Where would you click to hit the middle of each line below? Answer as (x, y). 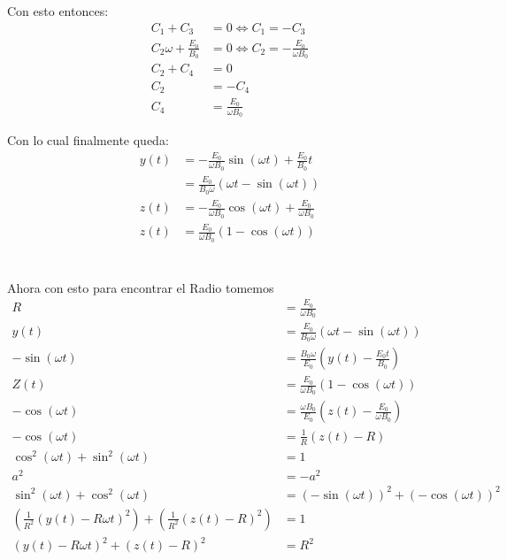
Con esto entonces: (58, 11)
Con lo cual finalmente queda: (88, 140)
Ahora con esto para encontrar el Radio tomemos (141, 287)
